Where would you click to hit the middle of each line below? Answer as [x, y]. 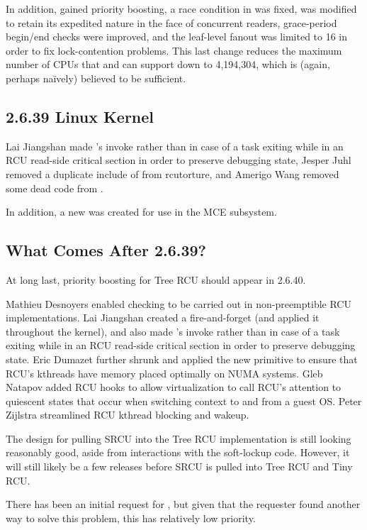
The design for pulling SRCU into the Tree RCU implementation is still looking [179, 438]
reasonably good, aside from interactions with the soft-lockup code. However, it [178, 452]
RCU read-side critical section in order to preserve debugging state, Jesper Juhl [179, 160]
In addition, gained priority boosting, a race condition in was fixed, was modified [181, 9]
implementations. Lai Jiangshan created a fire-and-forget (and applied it [163, 318]
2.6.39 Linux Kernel [80, 116]
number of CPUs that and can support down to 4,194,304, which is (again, [168, 64]
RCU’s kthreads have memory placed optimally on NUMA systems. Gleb [164, 373]
